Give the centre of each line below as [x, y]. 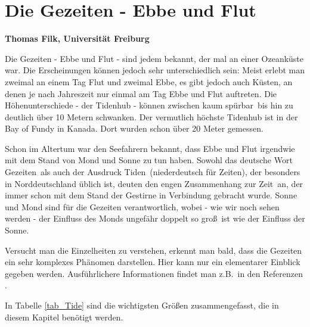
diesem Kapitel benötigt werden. [64, 317]
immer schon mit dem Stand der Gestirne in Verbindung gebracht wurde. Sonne [151, 195]
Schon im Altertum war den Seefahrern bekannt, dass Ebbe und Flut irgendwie [150, 148]
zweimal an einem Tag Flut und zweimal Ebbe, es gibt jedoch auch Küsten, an [149, 81]
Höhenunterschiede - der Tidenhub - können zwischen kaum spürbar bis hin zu [149, 105]
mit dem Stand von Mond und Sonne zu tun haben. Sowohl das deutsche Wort [149, 160]
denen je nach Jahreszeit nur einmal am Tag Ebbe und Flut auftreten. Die [141, 93]
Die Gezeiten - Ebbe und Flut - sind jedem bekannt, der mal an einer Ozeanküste [154, 58]
